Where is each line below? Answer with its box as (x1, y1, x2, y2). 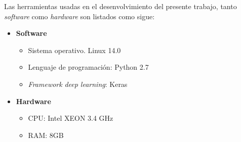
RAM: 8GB (28, 129, 64, 140)
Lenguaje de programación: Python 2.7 (28, 62, 149, 72)
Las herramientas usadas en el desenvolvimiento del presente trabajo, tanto (4, 1, 237, 11)
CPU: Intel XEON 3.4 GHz (28, 113, 113, 123)
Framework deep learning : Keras (28, 78, 128, 89)
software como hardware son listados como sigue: (4, 11, 155, 21)
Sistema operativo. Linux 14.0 (28, 44, 121, 55)
